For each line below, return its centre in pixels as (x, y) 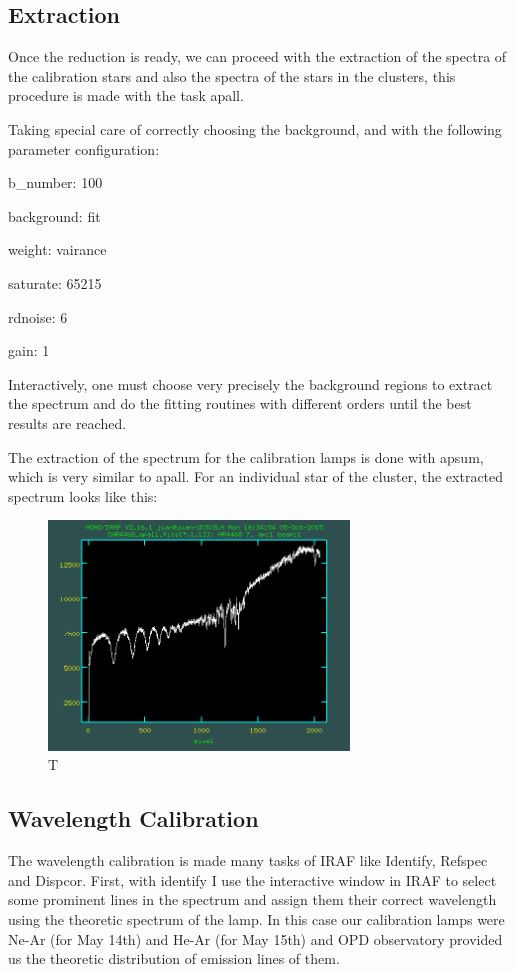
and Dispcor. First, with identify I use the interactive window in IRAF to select (252, 879)
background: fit (54, 215)
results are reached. (67, 422)
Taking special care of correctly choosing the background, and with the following (255, 128)
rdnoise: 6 (38, 316)
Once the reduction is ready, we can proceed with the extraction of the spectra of (257, 56)
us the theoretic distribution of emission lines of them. (174, 958)
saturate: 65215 (55, 282)
